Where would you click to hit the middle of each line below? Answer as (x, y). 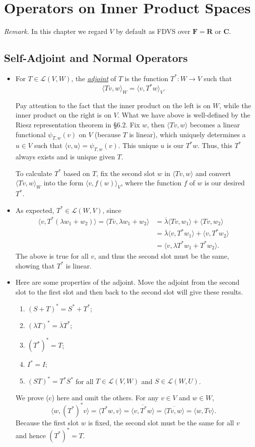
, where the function (151, 183)
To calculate (34, 173)
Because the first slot (47, 422)
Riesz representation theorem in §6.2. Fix (78, 124)
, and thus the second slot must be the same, (162, 255)
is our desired (225, 183)
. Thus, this (215, 145)
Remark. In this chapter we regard (56, 31)
